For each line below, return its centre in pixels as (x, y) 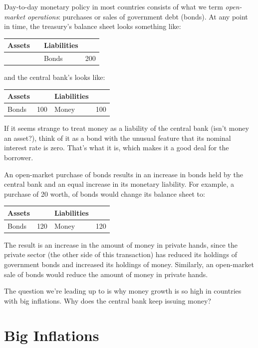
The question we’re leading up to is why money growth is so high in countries (123, 291)
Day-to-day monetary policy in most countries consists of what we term (114, 6)
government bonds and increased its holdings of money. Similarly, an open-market (129, 264)
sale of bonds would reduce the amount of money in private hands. (106, 274)
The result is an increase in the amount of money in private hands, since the (121, 244)
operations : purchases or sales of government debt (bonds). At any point (138, 16)
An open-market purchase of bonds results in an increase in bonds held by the (124, 174)
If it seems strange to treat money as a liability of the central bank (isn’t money (127, 128)
